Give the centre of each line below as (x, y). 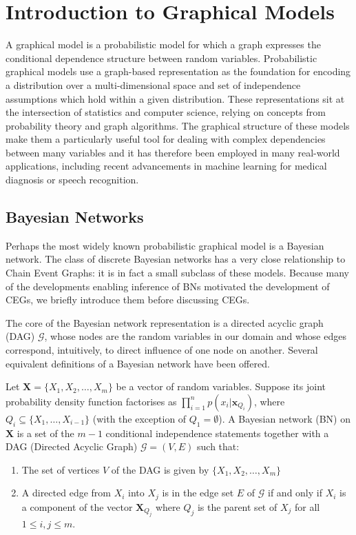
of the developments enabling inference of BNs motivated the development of (168, 286)
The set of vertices (61, 469)
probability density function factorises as (91, 401)
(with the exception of (139, 418)
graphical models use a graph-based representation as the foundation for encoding (178, 71)
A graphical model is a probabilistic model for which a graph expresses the (163, 44)
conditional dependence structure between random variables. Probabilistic (161, 58)
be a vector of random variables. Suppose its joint (221, 386)
